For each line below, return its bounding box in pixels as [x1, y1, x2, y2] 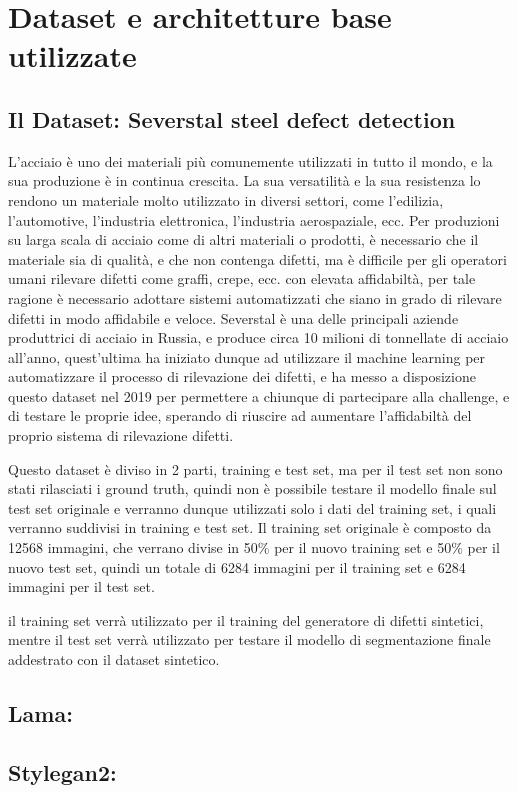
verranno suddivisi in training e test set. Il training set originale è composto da [8, 517, 492, 538]
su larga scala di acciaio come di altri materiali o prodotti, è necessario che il [8, 229, 479, 250]
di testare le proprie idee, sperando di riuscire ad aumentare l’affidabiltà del [8, 405, 472, 426]
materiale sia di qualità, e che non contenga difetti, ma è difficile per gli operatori [8, 248, 507, 269]
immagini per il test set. [8, 576, 155, 597]
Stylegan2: [8, 756, 117, 787]
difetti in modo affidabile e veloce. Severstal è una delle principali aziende [8, 307, 459, 328]
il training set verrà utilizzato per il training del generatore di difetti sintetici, [8, 609, 484, 630]
